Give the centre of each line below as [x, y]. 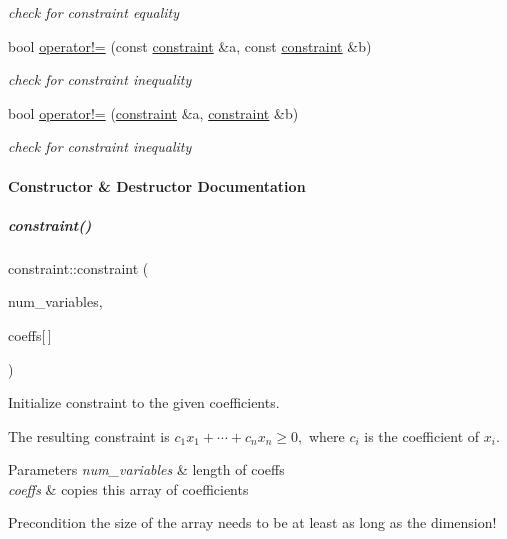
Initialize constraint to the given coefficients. [144, 402]
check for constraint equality [94, 12]
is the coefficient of [422, 435]
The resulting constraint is [89, 435]
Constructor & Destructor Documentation [157, 185]
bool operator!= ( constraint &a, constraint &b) [153, 112]
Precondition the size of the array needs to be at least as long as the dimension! [252, 522]
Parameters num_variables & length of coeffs [146, 469]
